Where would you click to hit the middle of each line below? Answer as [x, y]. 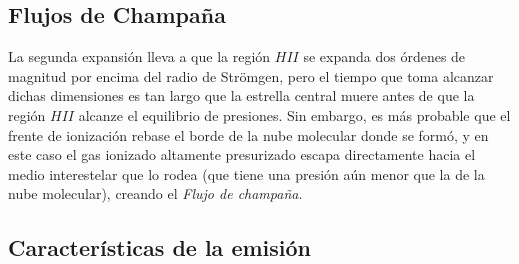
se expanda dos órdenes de [384, 56]
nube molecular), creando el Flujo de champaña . [155, 193]
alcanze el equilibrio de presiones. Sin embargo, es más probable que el [294, 114]
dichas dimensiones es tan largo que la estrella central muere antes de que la [241, 95]
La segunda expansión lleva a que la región [139, 56]
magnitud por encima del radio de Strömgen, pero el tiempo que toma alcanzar [251, 75]
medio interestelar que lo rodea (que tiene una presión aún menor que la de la [246, 173]
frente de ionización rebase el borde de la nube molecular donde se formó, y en [248, 134]
